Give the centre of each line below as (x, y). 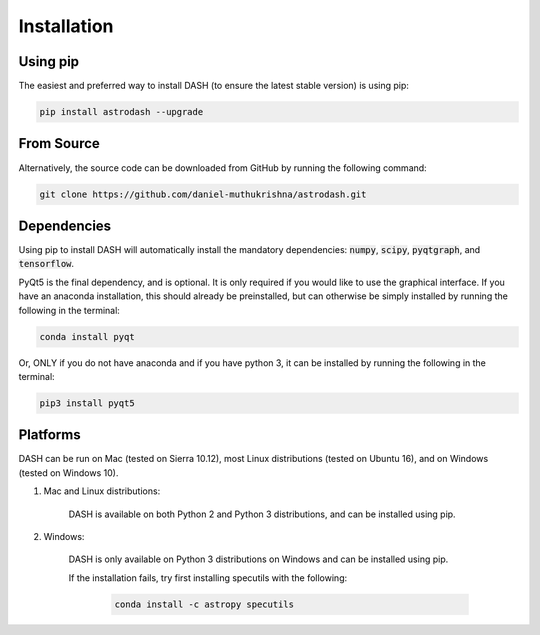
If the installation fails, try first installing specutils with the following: (208, 577)
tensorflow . (46, 264)
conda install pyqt (87, 336)
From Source (59, 143)
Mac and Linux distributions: (102, 491)
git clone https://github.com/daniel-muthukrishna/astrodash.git (203, 194)
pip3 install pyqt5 (87, 403)
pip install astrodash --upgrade (121, 112)
